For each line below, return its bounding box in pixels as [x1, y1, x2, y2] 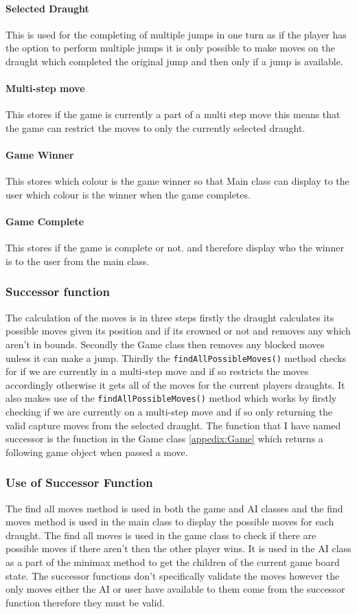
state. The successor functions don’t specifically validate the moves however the [5, 568, 340, 582]
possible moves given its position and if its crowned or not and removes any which [5, 323, 351, 338]
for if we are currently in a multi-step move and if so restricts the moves [5, 364, 309, 378]
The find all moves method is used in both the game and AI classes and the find [5, 501, 343, 515]
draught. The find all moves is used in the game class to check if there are [5, 527, 316, 542]
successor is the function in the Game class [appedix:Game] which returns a [5, 431, 323, 446]
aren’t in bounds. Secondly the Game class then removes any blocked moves [5, 337, 325, 351]
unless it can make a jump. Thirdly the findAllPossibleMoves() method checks [5, 350, 347, 365]
